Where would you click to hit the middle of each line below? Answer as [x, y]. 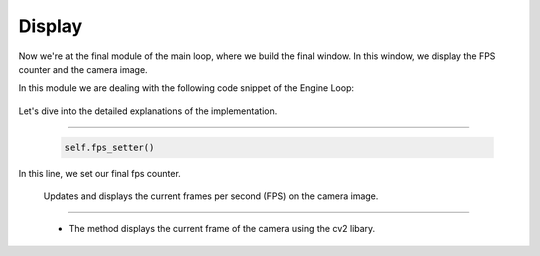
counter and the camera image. [83, 69]
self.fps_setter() [109, 147]
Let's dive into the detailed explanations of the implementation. [148, 111]
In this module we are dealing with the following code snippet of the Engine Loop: [186, 88]
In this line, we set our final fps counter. [100, 173]
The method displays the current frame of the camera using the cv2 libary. [222, 229]
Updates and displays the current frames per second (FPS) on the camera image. [211, 196]
